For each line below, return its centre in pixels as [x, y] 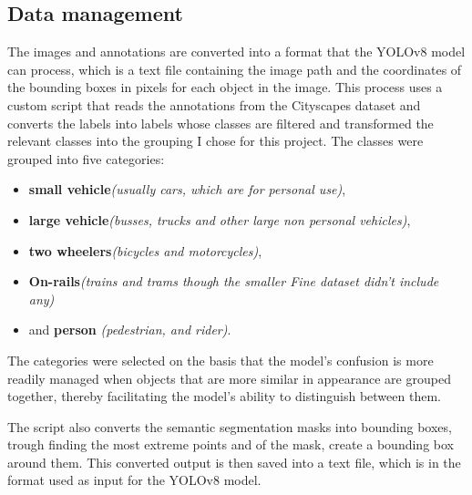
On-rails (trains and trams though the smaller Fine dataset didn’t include [234, 281]
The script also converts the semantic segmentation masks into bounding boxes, [230, 426]
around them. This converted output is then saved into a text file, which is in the [234, 462]
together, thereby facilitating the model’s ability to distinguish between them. [224, 396]
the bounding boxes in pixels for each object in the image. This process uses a [225, 87]
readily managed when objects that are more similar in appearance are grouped [229, 378]
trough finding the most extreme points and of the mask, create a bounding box [231, 444]
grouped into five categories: [86, 158]
